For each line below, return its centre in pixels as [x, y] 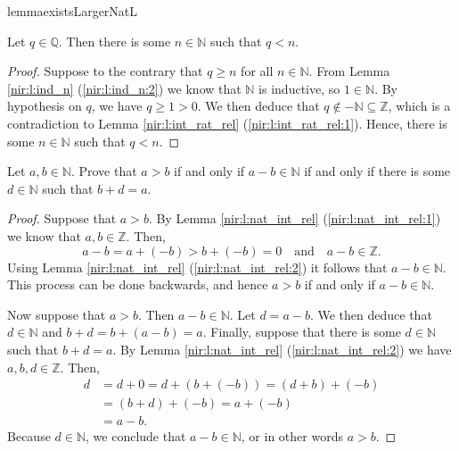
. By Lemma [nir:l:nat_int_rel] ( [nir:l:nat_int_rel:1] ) [295, 218]
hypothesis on [45, 106]
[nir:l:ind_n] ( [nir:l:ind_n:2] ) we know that [124, 88]
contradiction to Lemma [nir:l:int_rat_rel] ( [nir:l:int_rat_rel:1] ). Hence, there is [227, 123]
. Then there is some [115, 41]
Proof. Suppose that [62, 218]
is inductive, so [299, 88]
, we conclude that [136, 436]
